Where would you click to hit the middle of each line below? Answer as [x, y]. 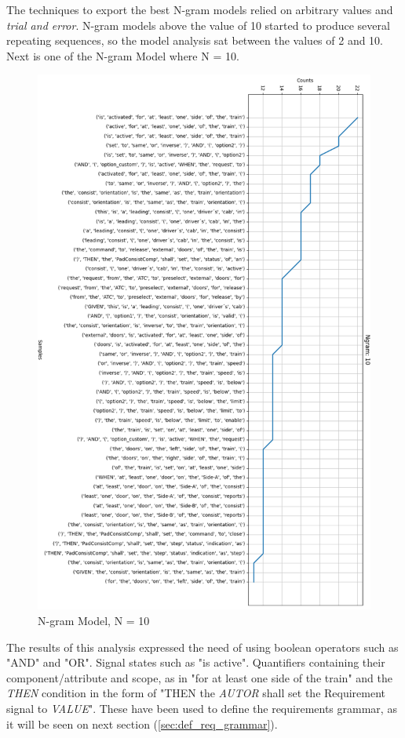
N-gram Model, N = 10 [94, 620]
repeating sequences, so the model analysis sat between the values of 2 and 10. [195, 40]
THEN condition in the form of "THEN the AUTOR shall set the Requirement [196, 693]
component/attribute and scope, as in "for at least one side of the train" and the [199, 677]
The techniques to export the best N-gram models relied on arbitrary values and [200, 9]
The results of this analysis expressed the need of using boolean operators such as [202, 647]
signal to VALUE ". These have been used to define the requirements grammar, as [202, 708]
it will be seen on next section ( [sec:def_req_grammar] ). [142, 723]
